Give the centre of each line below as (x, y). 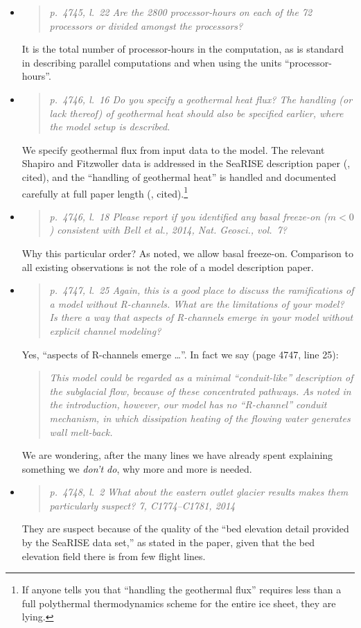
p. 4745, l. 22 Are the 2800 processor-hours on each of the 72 (181, 12)
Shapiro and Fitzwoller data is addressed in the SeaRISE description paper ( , (186, 163)
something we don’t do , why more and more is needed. (137, 468)
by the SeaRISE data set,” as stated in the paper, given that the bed (168, 542)
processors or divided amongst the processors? (146, 25)
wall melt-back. (81, 431)
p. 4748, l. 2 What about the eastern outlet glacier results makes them (199, 492)
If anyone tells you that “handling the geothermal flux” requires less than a (182, 590)
